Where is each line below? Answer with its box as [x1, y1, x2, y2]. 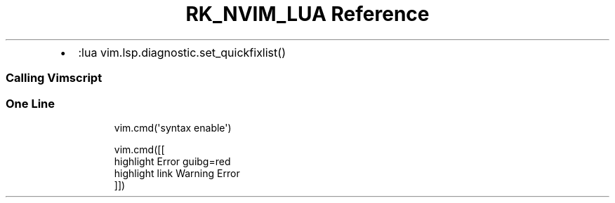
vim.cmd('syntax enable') [114, 121, 232, 134]
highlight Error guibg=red [114, 155, 231, 167]
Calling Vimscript [6, 71, 102, 85]
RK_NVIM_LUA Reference [185, 2, 430, 26]
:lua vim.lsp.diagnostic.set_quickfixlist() [78, 45, 286, 59]
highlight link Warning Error [114, 167, 240, 179]
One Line [6, 96, 55, 111]
